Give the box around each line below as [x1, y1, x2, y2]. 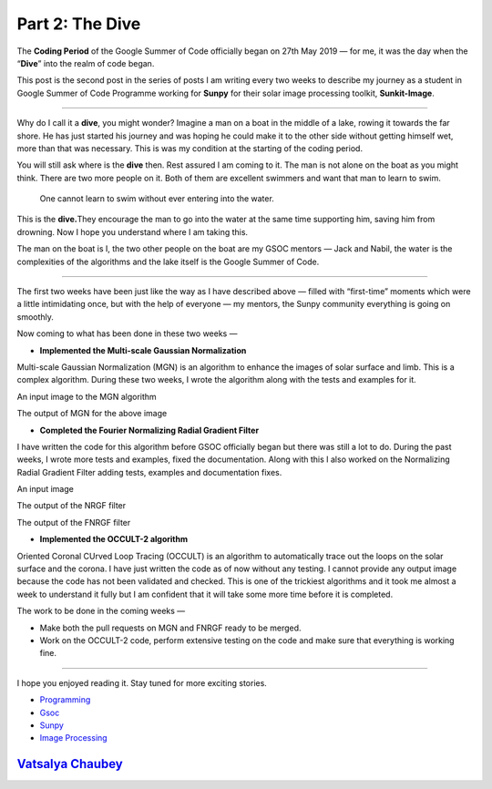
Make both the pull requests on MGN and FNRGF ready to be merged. [39, 622, 302, 633]
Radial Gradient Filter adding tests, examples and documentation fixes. [16, 466, 282, 477]
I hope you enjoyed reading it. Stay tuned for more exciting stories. [16, 677, 268, 688]
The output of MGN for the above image [16, 408, 168, 419]
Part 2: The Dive [16, 14, 141, 34]
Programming [39, 694, 91, 705]
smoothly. [16, 311, 55, 323]
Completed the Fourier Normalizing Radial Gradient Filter [39, 425, 260, 435]
